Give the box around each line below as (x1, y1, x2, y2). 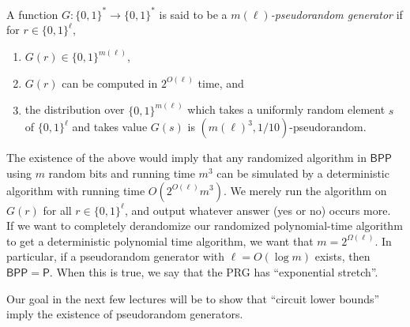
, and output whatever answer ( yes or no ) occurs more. (124, 201, 391, 218)
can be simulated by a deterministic (216, 164, 389, 181)
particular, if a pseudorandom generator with (6, 248, 225, 265)
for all (43, 201, 72, 218)
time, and (197, 74, 244, 91)
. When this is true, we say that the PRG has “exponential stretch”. (49, 263, 378, 280)
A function (6, 6, 58, 22)
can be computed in (62, 74, 158, 91)
